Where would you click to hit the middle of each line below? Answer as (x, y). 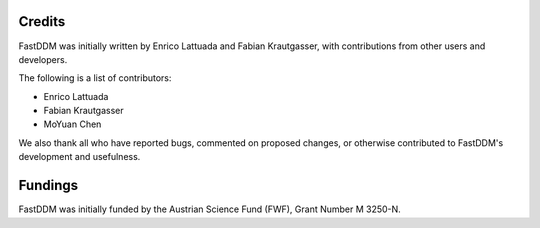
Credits (42, 21)
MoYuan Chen (72, 124)
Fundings (48, 185)
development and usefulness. (79, 157)
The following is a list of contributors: (95, 78)
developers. (43, 59)
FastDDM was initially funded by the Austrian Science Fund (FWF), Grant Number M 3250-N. (210, 209)
